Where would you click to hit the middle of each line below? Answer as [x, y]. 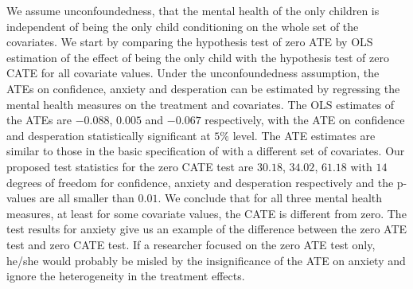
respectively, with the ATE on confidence [305, 120]
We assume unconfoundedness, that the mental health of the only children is [193, 10]
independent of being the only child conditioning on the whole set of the [183, 26]
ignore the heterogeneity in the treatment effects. [126, 276]
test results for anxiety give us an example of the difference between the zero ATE [207, 229]
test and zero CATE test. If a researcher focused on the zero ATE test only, [191, 244]
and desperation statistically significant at [109, 135]
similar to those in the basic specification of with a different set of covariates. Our [206, 151]
